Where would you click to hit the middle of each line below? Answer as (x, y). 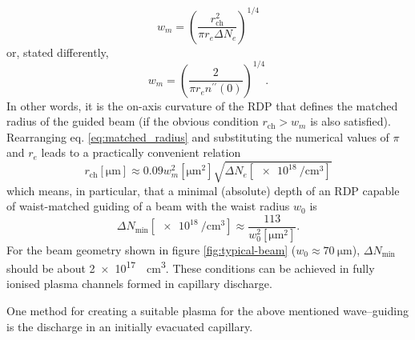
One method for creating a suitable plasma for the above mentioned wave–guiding (207, 311)
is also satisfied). (351, 121)
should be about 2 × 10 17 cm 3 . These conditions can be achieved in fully (191, 267)
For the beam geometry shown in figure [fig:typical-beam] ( (151, 249)
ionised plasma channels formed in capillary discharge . (139, 284)
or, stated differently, (58, 52)
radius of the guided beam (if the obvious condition (133, 121)
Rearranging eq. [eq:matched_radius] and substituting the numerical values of (198, 136)
